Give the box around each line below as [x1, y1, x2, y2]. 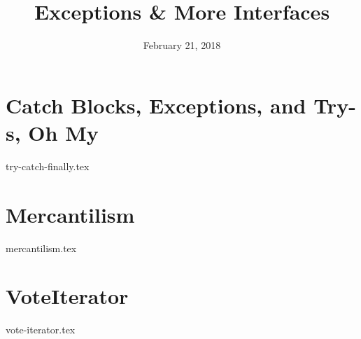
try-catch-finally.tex [6, 158, 90, 173]
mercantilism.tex [6, 240, 77, 255]
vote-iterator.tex [6, 322, 76, 337]
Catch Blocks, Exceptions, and [6, 90, 306, 119]
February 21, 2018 [143, 38, 221, 53]
